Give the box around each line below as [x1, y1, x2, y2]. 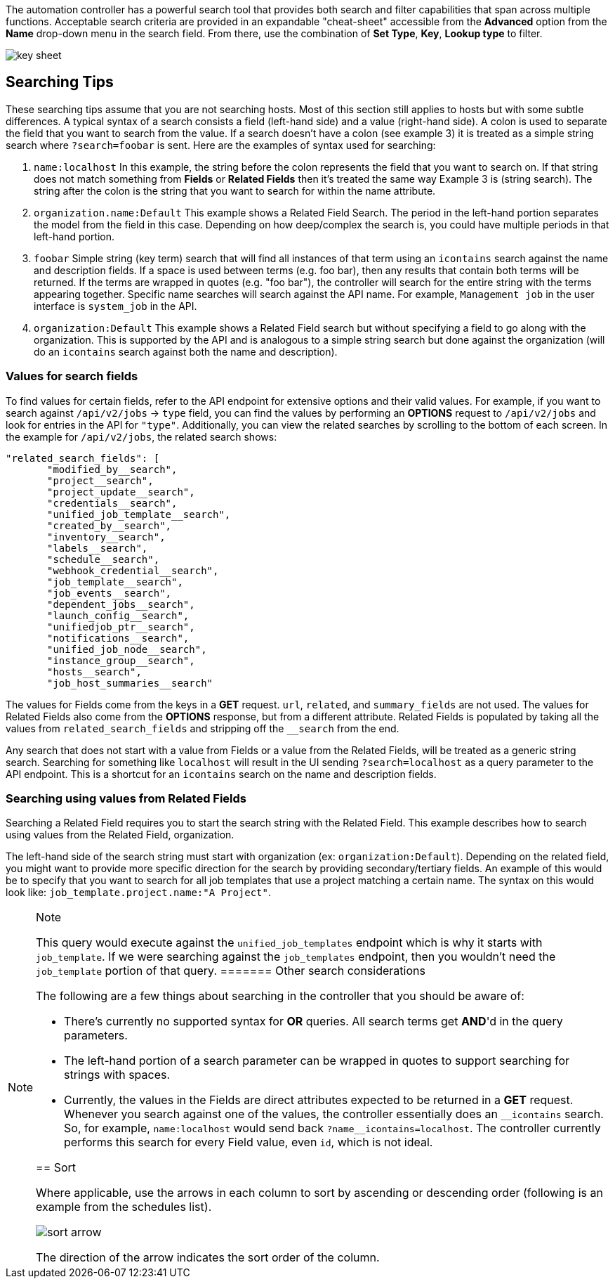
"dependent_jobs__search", [47, 598, 195, 610]
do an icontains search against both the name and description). [34, 345, 338, 358]
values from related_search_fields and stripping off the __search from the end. [6, 722, 399, 734]
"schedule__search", [47, 553, 160, 565]
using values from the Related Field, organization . [6, 829, 234, 841]
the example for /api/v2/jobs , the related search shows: [6, 430, 277, 443]
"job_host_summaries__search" [47, 677, 213, 689]
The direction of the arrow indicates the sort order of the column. [36, 1250, 380, 1265]
